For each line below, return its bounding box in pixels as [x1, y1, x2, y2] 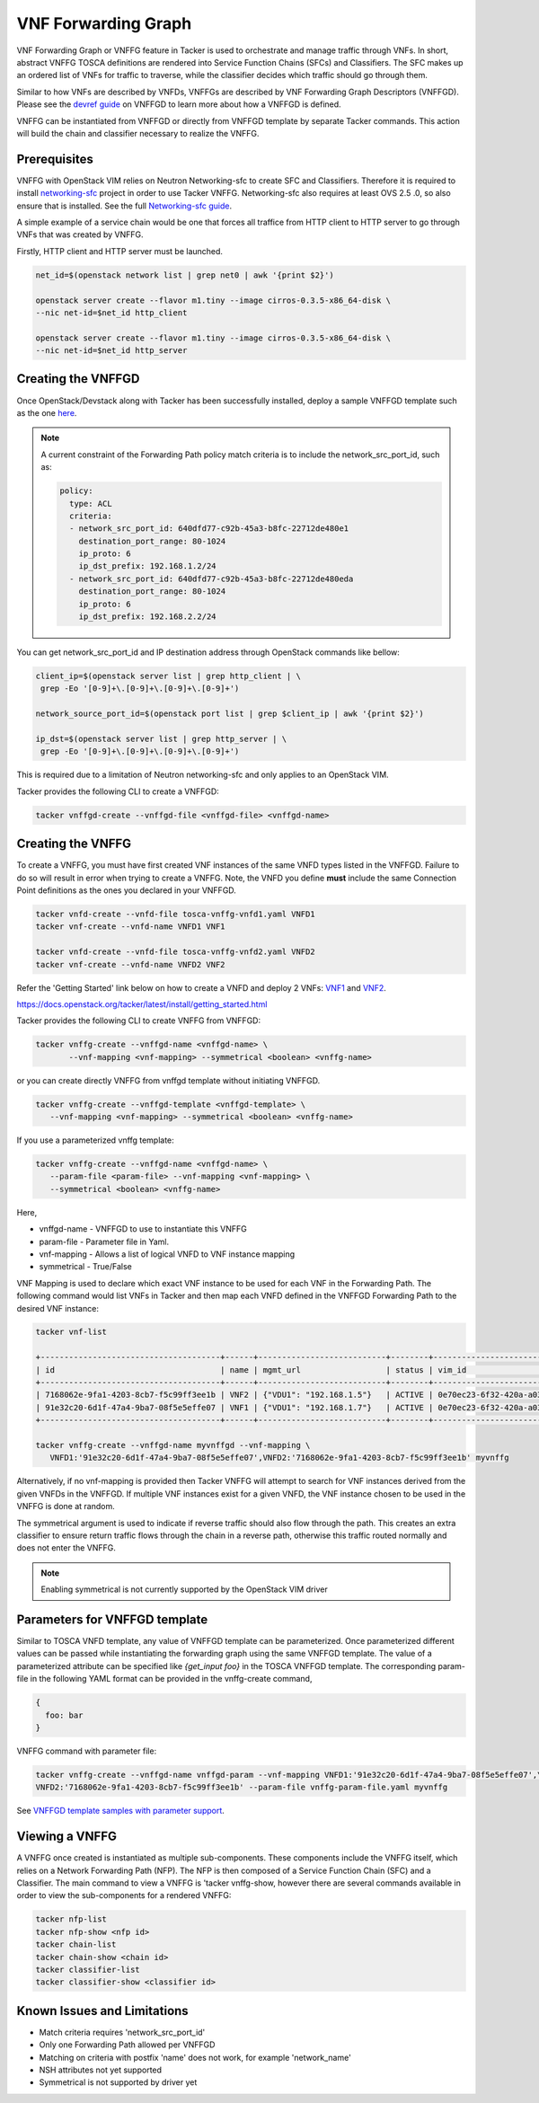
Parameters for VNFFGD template [16, 1612, 208, 1627]
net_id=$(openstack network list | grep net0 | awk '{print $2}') [35, 270, 334, 280]
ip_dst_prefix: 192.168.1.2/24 [78, 561, 216, 571]
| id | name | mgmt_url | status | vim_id [35, 1365, 467, 1374]
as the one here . [16, 407, 77, 418]
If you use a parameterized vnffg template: [16, 1135, 174, 1145]
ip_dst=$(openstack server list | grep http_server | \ [35, 733, 287, 744]
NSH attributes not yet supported [39, 2064, 162, 2075]
